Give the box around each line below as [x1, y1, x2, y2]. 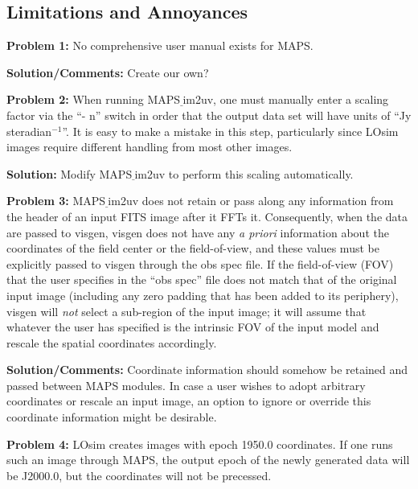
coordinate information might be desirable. [6, 409, 217, 425]
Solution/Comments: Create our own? [6, 64, 209, 80]
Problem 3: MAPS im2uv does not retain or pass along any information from [6, 192, 394, 209]
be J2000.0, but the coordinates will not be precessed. [6, 466, 272, 483]
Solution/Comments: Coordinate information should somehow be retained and [6, 361, 408, 378]
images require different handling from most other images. [6, 138, 293, 155]
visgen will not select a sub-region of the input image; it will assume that [6, 302, 367, 319]
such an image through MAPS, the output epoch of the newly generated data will [6, 451, 410, 468]
